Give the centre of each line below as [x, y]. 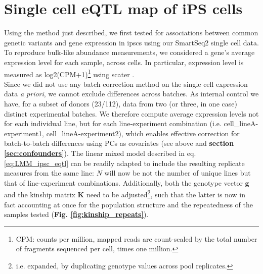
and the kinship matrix [40, 194]
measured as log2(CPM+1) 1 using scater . [69, 73]
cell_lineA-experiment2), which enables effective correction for [143, 133]
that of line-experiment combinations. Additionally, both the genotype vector [123, 182]
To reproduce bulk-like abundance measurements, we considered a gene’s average [129, 52]
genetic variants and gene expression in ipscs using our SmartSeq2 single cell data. [131, 42]
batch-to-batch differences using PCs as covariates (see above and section [119, 143]
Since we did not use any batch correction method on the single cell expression [126, 84]
